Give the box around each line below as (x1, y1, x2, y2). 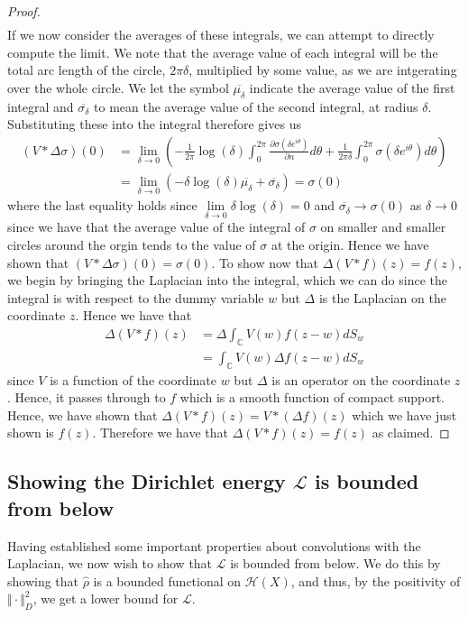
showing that (7, 571, 79, 590)
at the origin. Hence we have (271, 235, 429, 253)
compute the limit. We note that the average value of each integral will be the (7, 42, 438, 61)
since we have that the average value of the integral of (7, 217, 306, 236)
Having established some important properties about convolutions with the (7, 536, 421, 555)
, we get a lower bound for (32, 589, 179, 608)
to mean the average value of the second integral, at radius (94, 97, 418, 115)
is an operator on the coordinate (271, 370, 451, 389)
